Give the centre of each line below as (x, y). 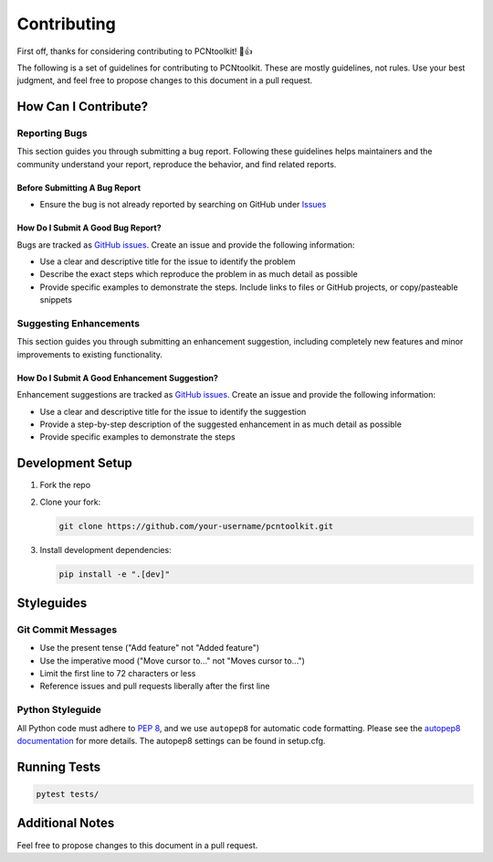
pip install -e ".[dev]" (115, 574)
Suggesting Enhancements (79, 323)
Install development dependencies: (106, 549)
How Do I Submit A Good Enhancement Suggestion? (118, 378)
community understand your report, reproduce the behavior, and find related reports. (177, 164)
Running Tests (58, 766)
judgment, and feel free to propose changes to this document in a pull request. (165, 80)
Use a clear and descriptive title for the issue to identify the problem (168, 261)
